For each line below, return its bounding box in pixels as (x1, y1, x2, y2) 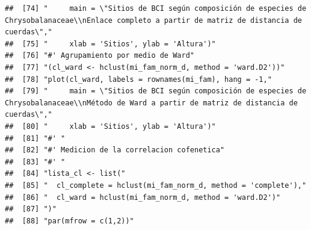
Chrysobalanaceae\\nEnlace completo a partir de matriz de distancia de (5, 16, 302, 25)
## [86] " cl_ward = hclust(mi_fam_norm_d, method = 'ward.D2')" (5, 193, 281, 202)
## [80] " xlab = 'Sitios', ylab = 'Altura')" (5, 122, 216, 131)
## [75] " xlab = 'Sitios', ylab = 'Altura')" (5, 39, 216, 48)
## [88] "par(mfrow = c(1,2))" (5, 216, 134, 225)
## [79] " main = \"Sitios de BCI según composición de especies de (5, 87, 307, 96)
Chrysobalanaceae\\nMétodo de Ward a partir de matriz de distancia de (5, 98, 298, 107)
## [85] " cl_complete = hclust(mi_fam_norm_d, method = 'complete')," (5, 181, 307, 190)
